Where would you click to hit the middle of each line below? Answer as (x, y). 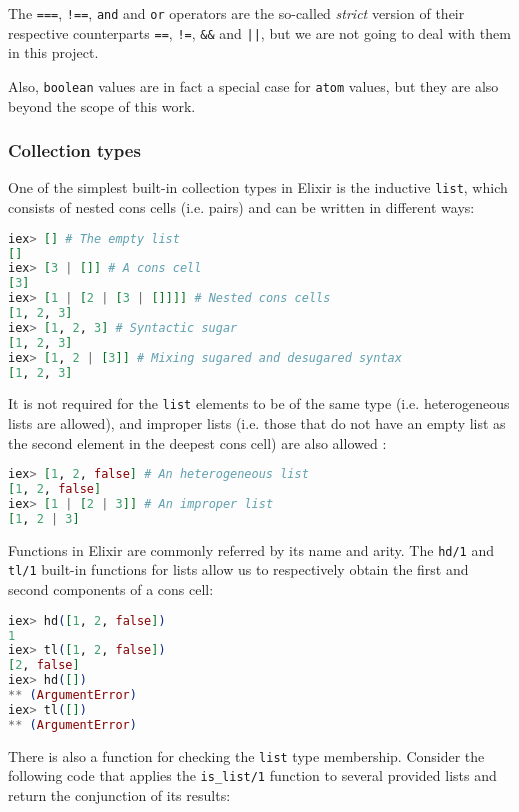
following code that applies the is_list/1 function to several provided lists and (252, 775)
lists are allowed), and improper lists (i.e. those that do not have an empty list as (257, 423)
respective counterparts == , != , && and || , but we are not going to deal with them (259, 32)
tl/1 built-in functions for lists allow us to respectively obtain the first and (238, 569)
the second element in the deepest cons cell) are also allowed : (197, 442)
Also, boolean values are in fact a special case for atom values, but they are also (253, 85)
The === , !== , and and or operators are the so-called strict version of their (236, 13)
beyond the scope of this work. (102, 105)
